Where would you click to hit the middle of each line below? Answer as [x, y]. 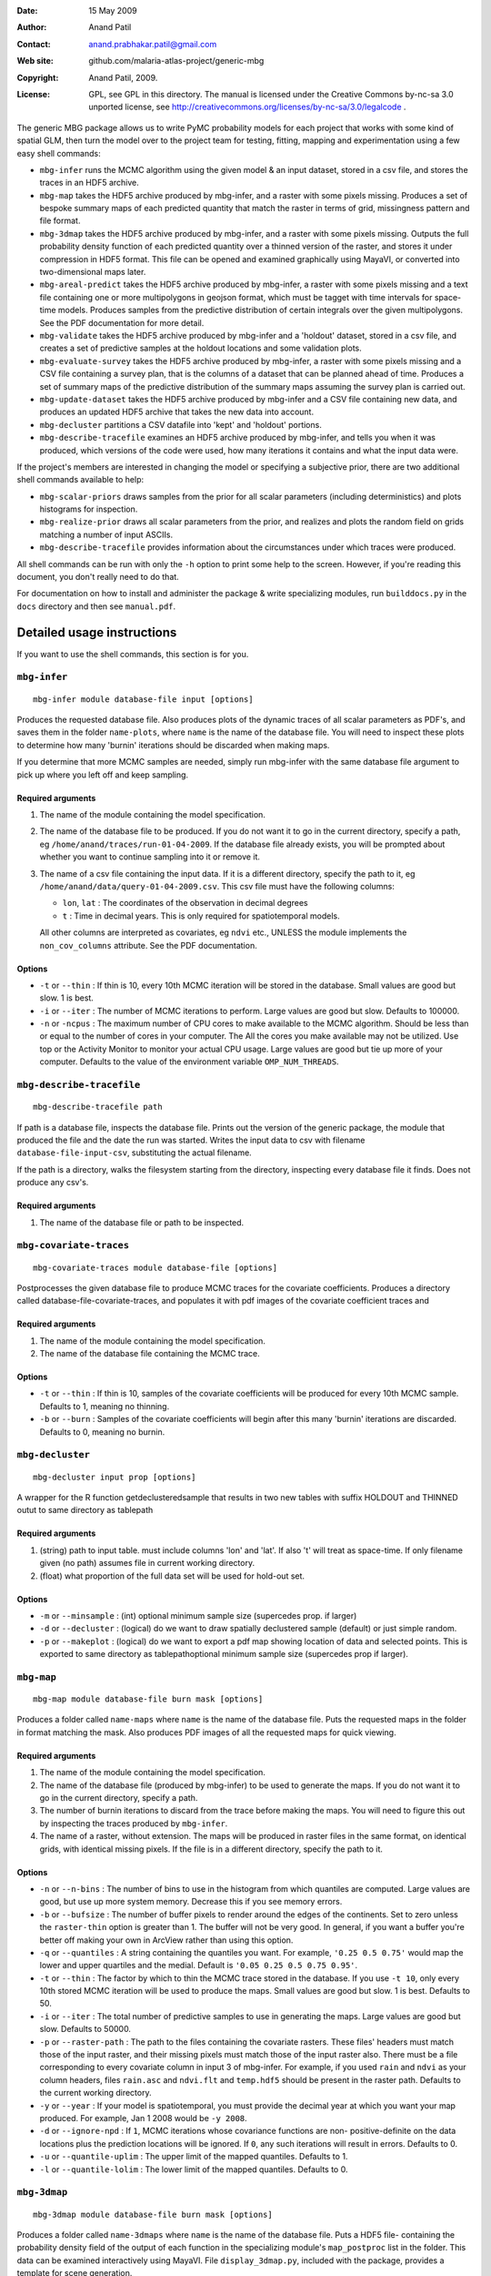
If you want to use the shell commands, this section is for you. [133, 654]
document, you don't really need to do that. [98, 577]
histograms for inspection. [89, 509]
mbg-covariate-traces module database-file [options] [155, 1267]
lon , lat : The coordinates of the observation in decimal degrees [185, 903]
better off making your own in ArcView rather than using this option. [166, 1940]
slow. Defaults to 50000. [85, 2029]
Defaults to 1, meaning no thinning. [105, 1406]
